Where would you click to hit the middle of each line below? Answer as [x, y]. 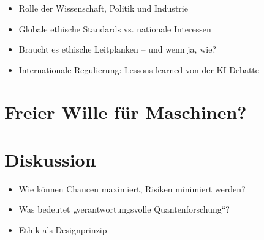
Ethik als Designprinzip [63, 230]
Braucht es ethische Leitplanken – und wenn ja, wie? [117, 49]
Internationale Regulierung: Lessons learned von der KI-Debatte [139, 69]
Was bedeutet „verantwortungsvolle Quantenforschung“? [124, 209]
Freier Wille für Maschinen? [126, 111]
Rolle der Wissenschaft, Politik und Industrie [103, 8]
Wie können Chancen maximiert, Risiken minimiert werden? [132, 188]
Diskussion [50, 159]
